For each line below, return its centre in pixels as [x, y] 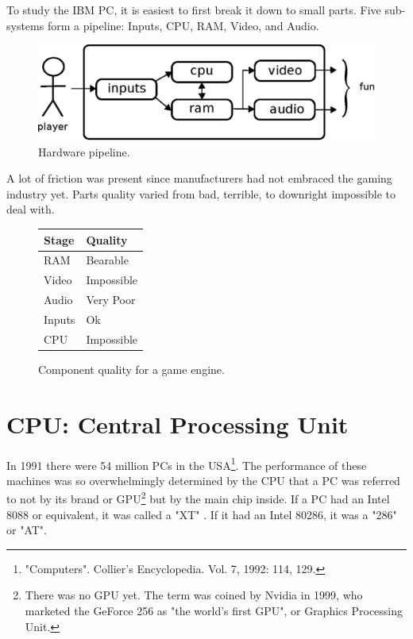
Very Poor [111, 300]
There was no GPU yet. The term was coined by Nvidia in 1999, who [194, 595]
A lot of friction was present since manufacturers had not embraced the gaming [199, 178]
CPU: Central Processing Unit [178, 423]
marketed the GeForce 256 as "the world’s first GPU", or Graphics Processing [214, 611]
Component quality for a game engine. [131, 369]
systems [25, 25]
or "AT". [27, 530]
